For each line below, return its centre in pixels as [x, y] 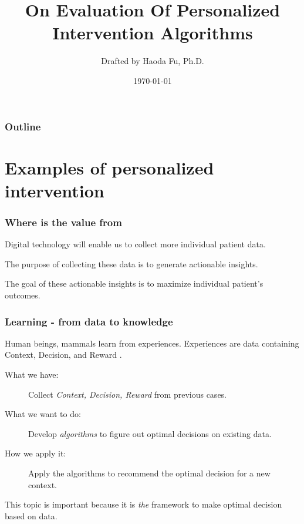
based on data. [31, 515]
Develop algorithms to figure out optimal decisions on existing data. [150, 433]
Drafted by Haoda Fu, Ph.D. [153, 61]
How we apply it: [36, 453]
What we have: [32, 374]
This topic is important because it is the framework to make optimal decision [143, 504]
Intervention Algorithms [153, 33]
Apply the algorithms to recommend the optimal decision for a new [149, 473]
